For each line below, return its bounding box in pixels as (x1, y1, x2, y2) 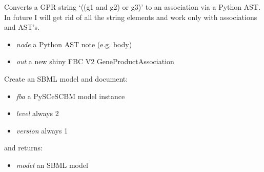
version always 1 (16, 125, 68, 136)
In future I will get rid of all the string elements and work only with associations (4, 11, 257, 22)
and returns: (4, 142, 43, 153)
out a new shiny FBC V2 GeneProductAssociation (16, 56, 174, 67)
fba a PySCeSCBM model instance (16, 90, 125, 101)
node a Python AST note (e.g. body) (16, 39, 132, 49)
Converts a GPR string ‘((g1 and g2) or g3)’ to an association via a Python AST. (4, 2, 261, 12)
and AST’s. (4, 22, 39, 32)
